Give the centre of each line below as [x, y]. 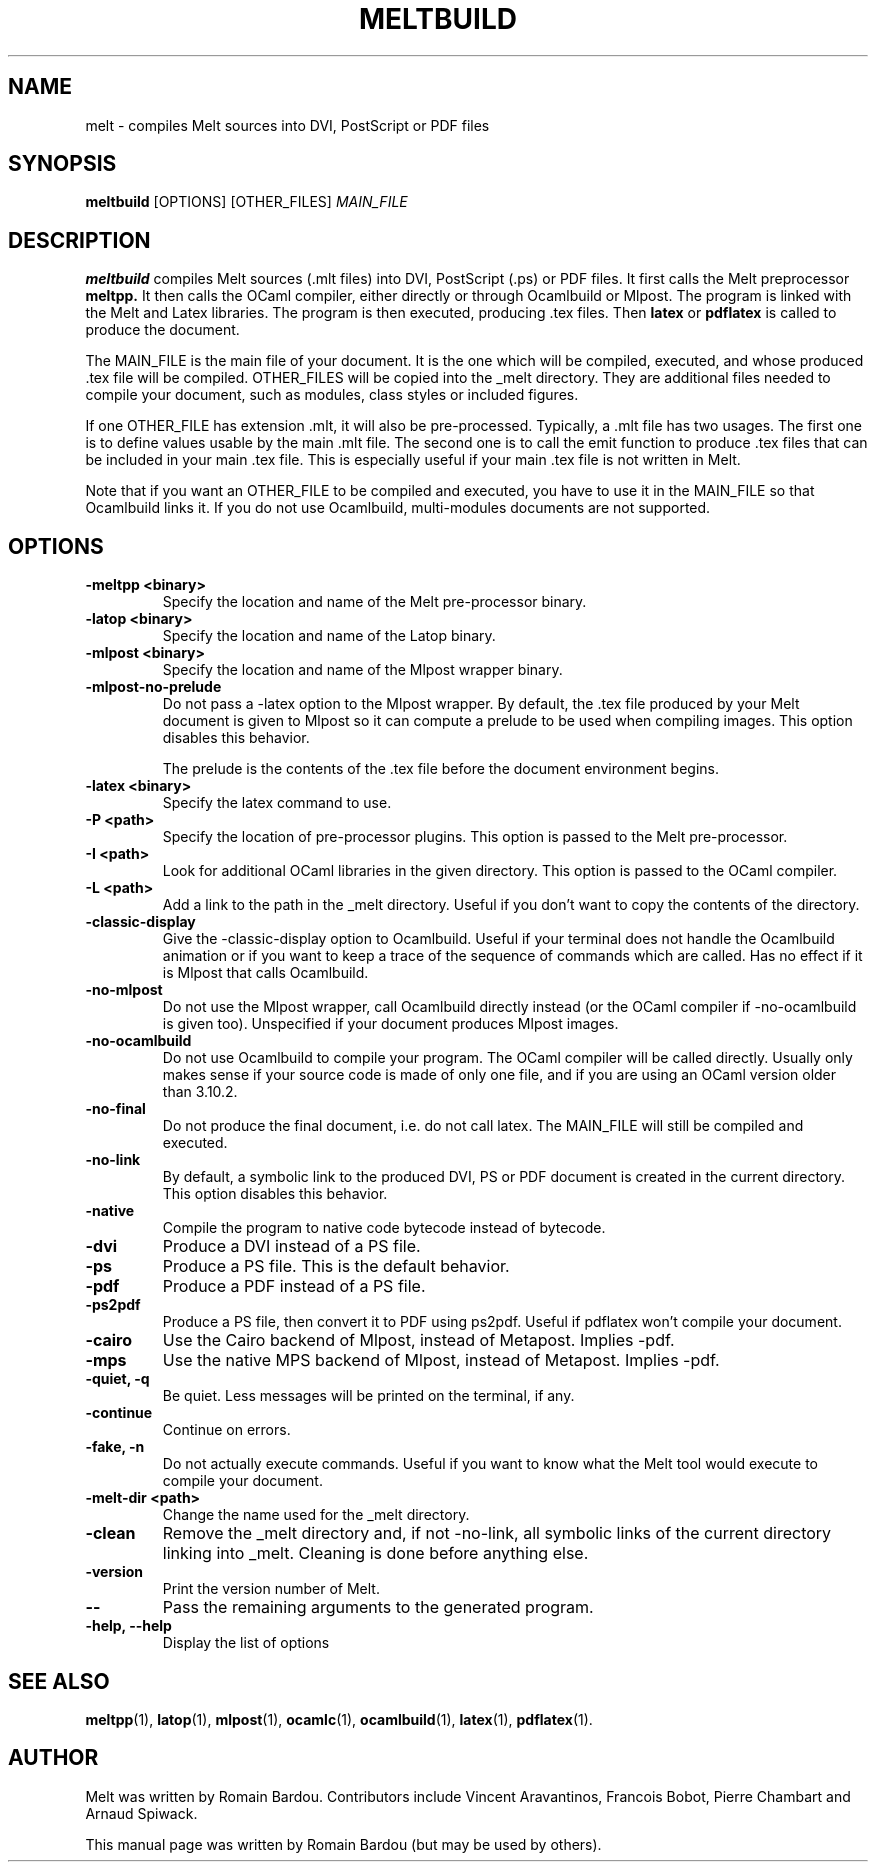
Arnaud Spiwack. [141, 1813]
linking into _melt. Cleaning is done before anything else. [375, 1553]
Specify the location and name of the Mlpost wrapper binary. [362, 670]
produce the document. [162, 330]
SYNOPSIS [62, 164]
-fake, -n [115, 1447]
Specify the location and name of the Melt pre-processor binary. [374, 602]
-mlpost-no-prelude [153, 687]
